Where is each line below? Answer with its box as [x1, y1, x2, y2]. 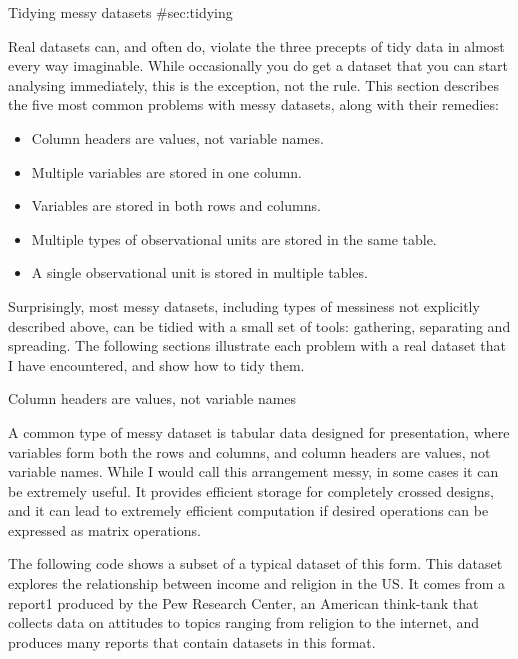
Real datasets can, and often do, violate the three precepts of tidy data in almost [8, 35, 505, 56]
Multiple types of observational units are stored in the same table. [31, 228, 437, 249]
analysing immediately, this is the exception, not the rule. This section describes [8, 74, 499, 95]
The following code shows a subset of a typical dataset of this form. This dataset [8, 553, 503, 574]
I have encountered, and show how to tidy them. [8, 354, 305, 375]
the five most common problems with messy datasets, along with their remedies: [8, 94, 499, 115]
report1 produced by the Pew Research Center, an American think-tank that [8, 592, 479, 613]
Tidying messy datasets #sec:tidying [8, 2, 233, 22]
